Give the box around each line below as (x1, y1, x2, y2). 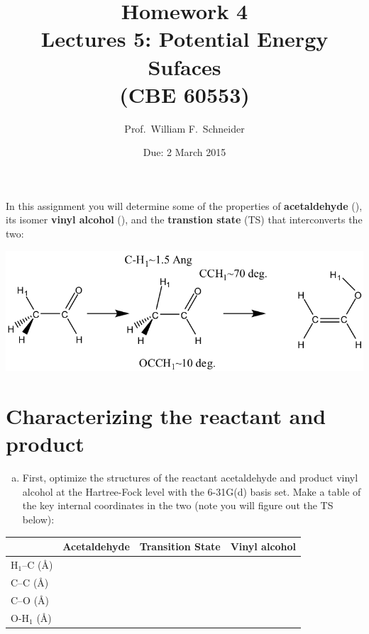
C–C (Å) (11, 574, 49, 589)
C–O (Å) (11, 592, 50, 607)
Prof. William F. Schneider (124, 121, 245, 135)
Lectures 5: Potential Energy (40, 24, 329, 53)
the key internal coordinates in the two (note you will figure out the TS (22, 498, 334, 513)
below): (22, 512, 55, 527)
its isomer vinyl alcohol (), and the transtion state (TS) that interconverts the (6, 212, 363, 227)
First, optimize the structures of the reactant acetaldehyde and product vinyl (22, 470, 358, 485)
